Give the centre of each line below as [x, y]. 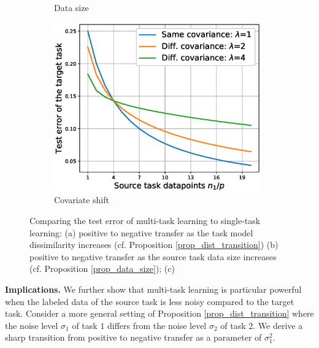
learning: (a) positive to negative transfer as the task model [141, 232]
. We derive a [278, 325]
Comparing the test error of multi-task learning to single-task [145, 220]
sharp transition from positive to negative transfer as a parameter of [133, 337]
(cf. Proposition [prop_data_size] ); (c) [102, 269]
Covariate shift [82, 200]
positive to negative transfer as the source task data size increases [153, 256]
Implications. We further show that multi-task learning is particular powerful [153, 289]
